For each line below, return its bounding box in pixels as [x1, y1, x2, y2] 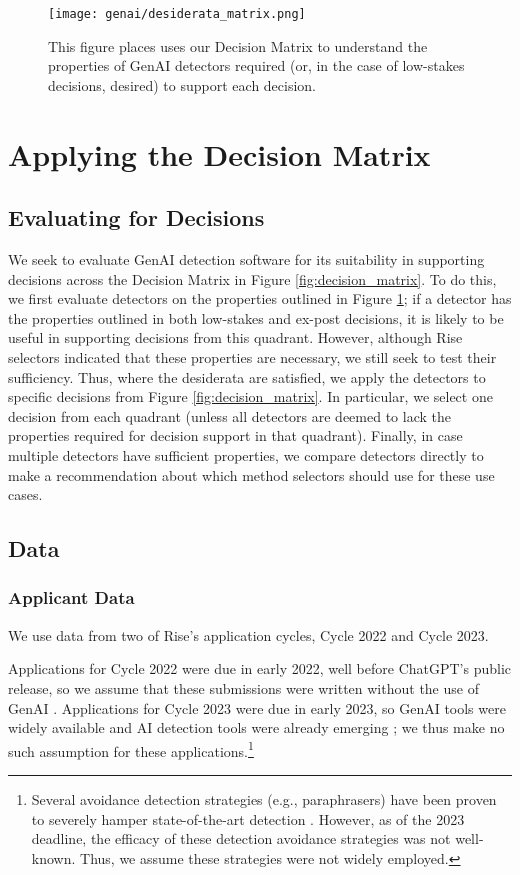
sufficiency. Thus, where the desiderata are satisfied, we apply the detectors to [8, 366, 486, 387]
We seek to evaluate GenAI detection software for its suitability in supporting [8, 249, 485, 270]
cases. [8, 484, 43, 505]
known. [31, 847, 76, 868]
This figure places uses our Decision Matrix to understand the [48, 35, 428, 56]
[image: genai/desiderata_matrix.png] [48, 7, 306, 21]
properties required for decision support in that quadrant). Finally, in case [8, 425, 463, 446]
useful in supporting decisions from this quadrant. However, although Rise [8, 327, 463, 348]
